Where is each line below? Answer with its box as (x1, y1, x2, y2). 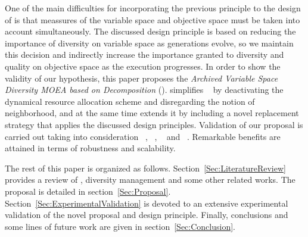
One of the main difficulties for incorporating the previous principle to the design (5, 2, 301, 14)
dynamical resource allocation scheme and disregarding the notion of (5, 95, 255, 107)
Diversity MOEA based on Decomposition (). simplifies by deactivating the (5, 83, 284, 96)
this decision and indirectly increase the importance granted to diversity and (5, 48, 284, 61)
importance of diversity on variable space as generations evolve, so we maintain (5, 36, 294, 49)
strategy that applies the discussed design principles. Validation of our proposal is (5, 118, 303, 130)
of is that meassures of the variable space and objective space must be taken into (5, 13, 300, 26)
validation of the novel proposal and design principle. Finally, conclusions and (5, 208, 288, 221)
